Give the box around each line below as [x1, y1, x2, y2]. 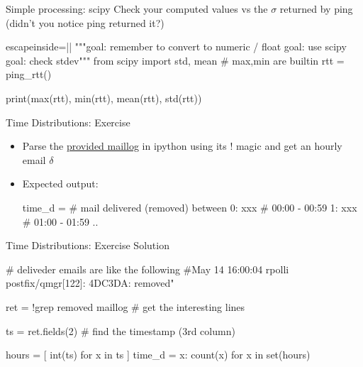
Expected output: [22, 176, 99, 191]
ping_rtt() [6, 67, 52, 82]
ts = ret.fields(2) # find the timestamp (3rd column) [6, 323, 235, 338]
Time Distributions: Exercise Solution [6, 238, 169, 253]
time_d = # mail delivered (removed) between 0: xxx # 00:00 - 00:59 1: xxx [22, 199, 357, 214]
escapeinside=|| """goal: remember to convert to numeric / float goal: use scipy [6, 39, 347, 54]
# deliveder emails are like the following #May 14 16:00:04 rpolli [6, 261, 289, 276]
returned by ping [279, 1, 353, 16]
